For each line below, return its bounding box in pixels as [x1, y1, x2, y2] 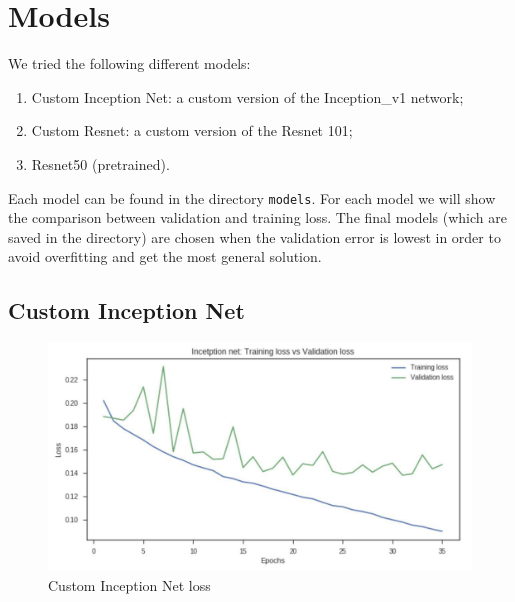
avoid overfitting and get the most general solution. [8, 246, 322, 267]
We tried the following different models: [8, 53, 251, 74]
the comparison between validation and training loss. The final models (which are [8, 207, 507, 228]
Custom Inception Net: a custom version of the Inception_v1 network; [31, 86, 464, 107]
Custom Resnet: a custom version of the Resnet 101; [31, 120, 353, 141]
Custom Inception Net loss [48, 574, 211, 595]
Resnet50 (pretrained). [31, 153, 170, 174]
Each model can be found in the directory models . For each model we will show [8, 187, 496, 208]
